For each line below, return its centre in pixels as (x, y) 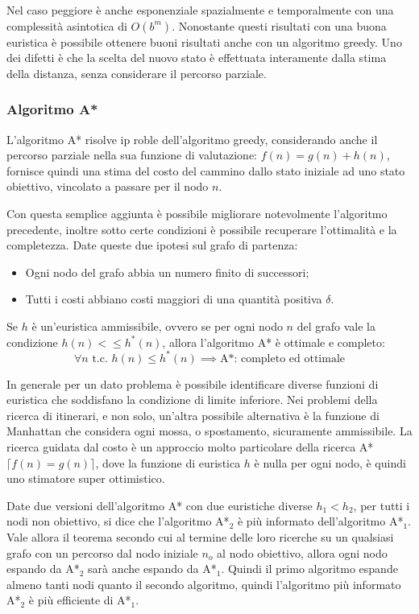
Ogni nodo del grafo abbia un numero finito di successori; (167, 272)
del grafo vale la (336, 326)
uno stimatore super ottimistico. (86, 478)
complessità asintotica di (67, 25)
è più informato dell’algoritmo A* (320, 521)
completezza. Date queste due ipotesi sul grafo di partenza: (152, 245)
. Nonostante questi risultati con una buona (279, 25)
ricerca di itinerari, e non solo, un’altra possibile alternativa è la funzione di (193, 415)
